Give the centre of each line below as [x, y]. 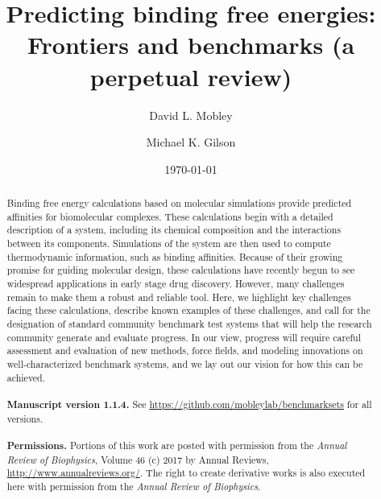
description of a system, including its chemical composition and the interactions [174, 230]
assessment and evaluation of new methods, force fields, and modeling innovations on [185, 351]
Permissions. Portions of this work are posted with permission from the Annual [177, 445]
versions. [25, 418]
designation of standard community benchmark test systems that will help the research [189, 323]
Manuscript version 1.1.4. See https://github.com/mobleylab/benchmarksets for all [189, 404]
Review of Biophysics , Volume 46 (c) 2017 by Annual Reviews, [138, 459]
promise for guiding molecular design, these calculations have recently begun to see [181, 270]
